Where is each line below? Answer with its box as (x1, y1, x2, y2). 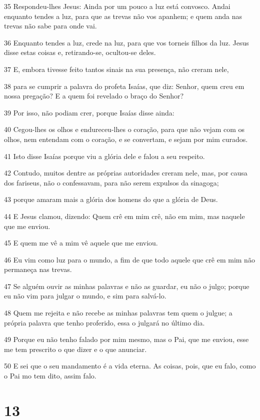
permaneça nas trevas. (4, 264, 72, 274)
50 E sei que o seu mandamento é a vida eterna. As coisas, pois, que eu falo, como (4, 360, 256, 371)
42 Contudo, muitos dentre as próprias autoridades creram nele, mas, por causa (4, 167, 247, 178)
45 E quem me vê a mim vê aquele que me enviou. (4, 237, 158, 248)
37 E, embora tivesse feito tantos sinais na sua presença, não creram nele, (4, 63, 229, 74)
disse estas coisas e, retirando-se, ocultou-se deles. (4, 47, 156, 57)
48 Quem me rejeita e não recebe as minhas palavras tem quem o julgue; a (4, 307, 232, 318)
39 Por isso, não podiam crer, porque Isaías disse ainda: (4, 107, 174, 117)
